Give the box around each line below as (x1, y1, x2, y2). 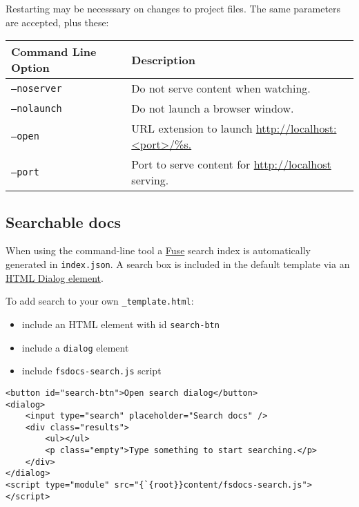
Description (131, 51, 195, 68)
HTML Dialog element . (6, 270, 104, 285)
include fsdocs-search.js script (21, 363, 162, 378)
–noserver (11, 82, 62, 94)
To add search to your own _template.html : (6, 294, 194, 308)
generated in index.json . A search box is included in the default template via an (6, 256, 350, 271)
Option (11, 59, 50, 76)
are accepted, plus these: (6, 15, 109, 29)
